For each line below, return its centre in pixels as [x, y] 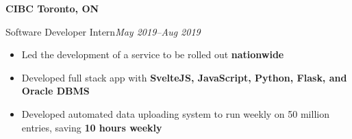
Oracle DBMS [55, 91]
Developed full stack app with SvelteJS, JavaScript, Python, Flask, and [184, 77]
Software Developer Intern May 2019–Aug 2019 [103, 31]
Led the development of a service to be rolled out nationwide [153, 54]
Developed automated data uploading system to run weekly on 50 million [175, 113]
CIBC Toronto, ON [52, 8]
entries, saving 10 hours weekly [92, 127]
